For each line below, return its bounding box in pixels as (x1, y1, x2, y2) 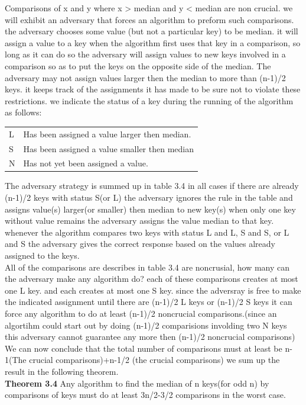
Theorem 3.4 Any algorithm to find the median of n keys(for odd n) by (5, 377, 269, 389)
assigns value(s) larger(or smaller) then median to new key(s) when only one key (5, 202, 296, 215)
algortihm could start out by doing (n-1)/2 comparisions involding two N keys (5, 319, 287, 331)
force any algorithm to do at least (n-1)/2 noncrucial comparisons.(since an (5, 307, 277, 319)
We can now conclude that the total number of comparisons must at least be (5, 342, 282, 354)
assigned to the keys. (5, 249, 80, 262)
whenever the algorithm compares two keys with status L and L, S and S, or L (5, 226, 289, 238)
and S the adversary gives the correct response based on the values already (5, 237, 275, 250)
